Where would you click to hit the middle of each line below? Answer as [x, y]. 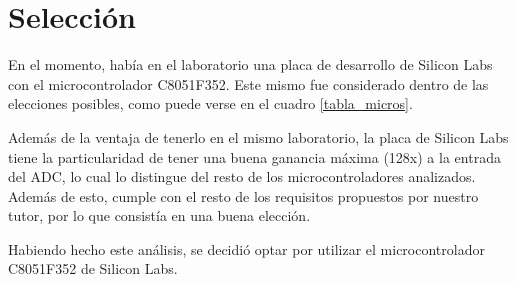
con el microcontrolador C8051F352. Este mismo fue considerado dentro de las [248, 83]
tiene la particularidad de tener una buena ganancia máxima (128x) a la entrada [254, 156]
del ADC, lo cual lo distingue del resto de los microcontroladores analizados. [242, 176]
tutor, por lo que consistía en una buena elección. [159, 215]
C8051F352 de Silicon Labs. [93, 268]
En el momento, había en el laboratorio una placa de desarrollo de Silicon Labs [250, 64]
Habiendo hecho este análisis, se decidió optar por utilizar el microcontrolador [246, 248]
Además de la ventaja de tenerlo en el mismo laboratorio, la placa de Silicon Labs [258, 136]
